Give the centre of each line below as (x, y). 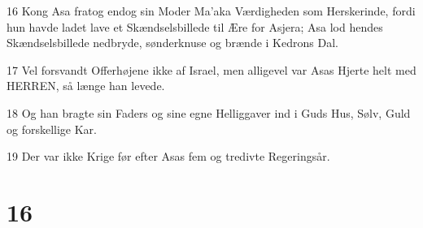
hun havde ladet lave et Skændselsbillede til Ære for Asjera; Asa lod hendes (195, 26)
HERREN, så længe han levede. (86, 86)
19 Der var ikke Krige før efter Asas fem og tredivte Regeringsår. (168, 156)
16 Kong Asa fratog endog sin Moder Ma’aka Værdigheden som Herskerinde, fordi (211, 11)
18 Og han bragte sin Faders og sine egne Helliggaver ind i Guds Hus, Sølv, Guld (209, 112)
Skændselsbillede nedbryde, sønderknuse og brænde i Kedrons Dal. (172, 43)
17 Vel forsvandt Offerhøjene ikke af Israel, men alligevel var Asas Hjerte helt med (211, 69)
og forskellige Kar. (52, 129)
